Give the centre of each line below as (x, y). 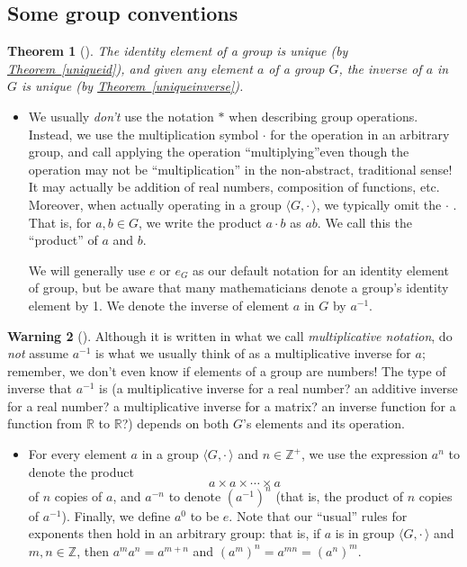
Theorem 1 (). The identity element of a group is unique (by (178, 51)
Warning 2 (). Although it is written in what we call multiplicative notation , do (230, 335)
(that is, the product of (340, 495)
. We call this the (364, 222)
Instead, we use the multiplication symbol (144, 134)
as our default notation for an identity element (321, 270)
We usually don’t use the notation (121, 116)
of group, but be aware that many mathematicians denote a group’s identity (238, 288)
